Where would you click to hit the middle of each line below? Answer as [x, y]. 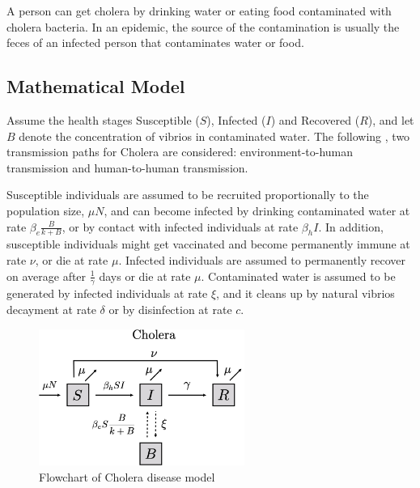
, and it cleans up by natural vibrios [305, 293]
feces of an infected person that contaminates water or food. [155, 42]
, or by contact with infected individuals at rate [180, 226]
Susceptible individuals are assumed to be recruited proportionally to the [188, 195]
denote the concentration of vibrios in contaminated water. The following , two [214, 136]
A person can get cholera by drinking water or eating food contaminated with [199, 11]
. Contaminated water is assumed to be [298, 276]
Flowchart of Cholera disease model [127, 476]
